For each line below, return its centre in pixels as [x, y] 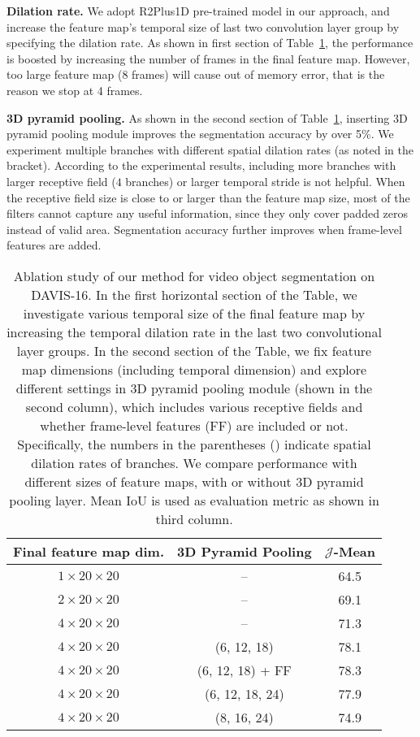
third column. [194, 518]
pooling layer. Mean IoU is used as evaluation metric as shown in [194, 500]
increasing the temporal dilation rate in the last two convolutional [194, 332]
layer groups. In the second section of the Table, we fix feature [194, 350]
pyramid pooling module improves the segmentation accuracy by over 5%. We [200, 134]
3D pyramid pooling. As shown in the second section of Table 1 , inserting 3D [207, 117]
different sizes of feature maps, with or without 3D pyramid [194, 481]
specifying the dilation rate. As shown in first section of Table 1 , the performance [210, 43]
